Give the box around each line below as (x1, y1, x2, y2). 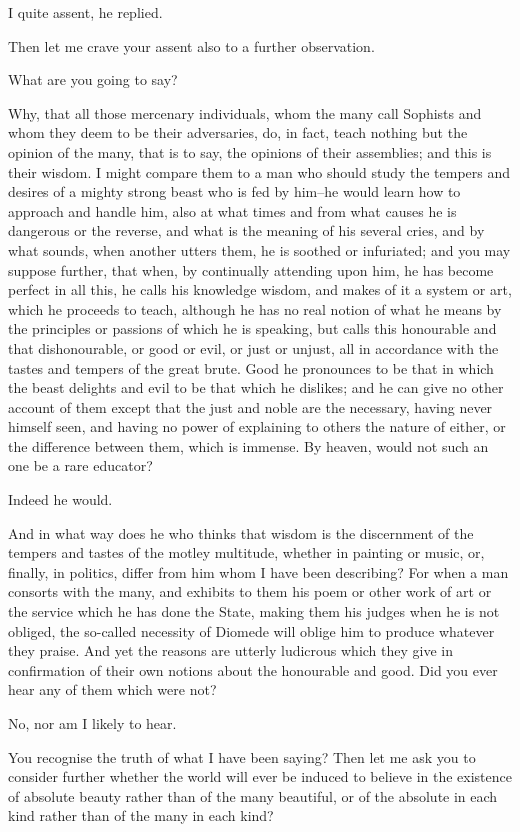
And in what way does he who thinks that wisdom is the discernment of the (8, 522, 474, 543)
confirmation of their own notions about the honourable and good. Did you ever (8, 659, 498, 680)
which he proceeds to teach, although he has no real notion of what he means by (8, 298, 502, 319)
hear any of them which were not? (8, 679, 217, 700)
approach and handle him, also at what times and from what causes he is (8, 200, 457, 221)
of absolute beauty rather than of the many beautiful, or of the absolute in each (8, 785, 498, 806)
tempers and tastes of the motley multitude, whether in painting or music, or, (8, 542, 485, 563)
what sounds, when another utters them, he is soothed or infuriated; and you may (8, 239, 511, 260)
